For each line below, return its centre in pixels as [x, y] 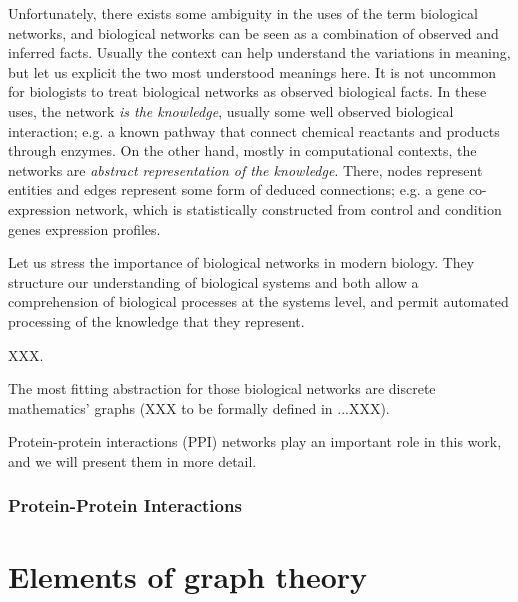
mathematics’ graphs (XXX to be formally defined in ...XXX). [199, 407]
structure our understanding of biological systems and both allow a [213, 281]
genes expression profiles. [84, 228]
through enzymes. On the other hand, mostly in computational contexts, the [242, 150]
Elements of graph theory [188, 575]
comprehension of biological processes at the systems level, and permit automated [258, 301]
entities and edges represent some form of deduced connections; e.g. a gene [236, 189]
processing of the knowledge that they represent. [156, 320]
